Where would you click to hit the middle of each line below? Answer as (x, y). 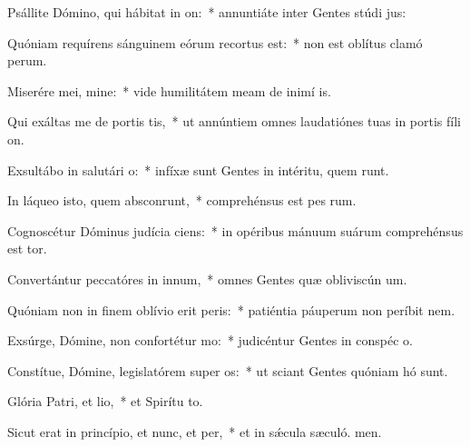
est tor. (27, 248)
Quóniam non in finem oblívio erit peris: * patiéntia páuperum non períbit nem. (231, 309)
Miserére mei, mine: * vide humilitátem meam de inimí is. (169, 90)
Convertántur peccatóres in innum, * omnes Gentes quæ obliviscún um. (207, 278)
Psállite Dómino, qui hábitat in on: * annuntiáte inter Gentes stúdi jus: (207, 12)
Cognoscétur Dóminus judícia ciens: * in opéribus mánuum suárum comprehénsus (235, 230)
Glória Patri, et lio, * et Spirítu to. (105, 401)
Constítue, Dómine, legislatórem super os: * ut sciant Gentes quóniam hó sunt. (228, 370)
